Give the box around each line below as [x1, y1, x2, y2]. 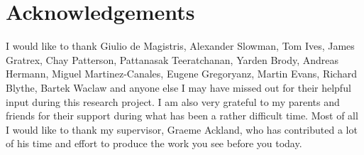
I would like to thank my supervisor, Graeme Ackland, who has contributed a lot [6, 122, 358, 137]
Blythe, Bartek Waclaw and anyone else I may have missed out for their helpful [6, 80, 351, 95]
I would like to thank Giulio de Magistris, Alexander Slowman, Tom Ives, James [6, 38, 355, 53]
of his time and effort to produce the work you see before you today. [6, 136, 302, 151]
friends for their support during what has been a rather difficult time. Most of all [6, 108, 358, 123]
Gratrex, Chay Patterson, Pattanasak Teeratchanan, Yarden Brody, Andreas [6, 52, 339, 67]
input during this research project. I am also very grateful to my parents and [6, 94, 340, 109]
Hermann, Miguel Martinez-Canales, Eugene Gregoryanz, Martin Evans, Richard [6, 66, 357, 81]
